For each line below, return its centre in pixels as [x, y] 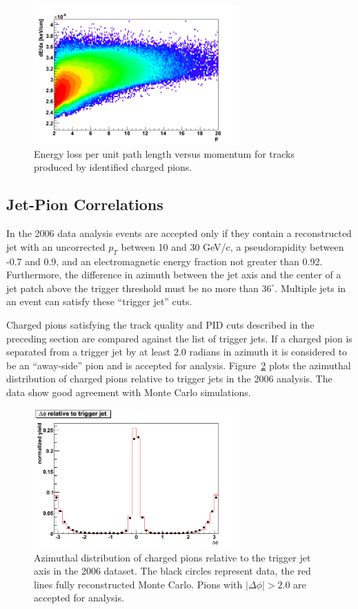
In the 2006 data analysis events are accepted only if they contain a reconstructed [179, 233]
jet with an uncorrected [56, 246]
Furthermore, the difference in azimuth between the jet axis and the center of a [174, 275]
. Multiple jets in [310, 288]
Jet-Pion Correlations [85, 204]
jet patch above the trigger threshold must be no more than [132, 288]
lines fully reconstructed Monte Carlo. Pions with [138, 584]
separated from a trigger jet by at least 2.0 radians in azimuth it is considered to [177, 352]
